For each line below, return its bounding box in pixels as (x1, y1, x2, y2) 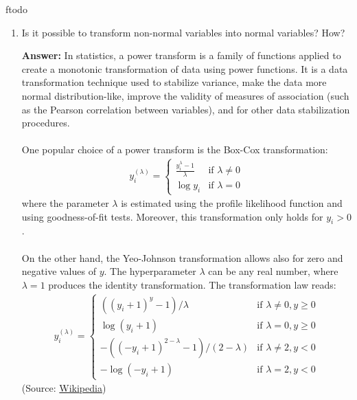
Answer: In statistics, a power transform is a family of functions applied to (21, 48, 341, 63)
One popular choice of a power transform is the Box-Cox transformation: (21, 142, 328, 157)
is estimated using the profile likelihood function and (121, 196, 343, 210)
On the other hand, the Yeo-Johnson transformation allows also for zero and (21, 250, 343, 265)
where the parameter (21, 196, 109, 210)
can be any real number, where (208, 264, 338, 278)
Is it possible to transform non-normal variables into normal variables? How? (21, 25, 345, 39)
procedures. (21, 115, 70, 130)
